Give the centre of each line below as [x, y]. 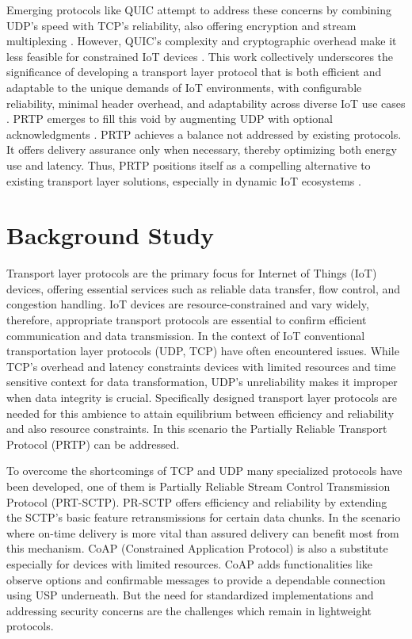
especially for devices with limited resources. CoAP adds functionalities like [189, 563]
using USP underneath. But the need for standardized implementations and [190, 595]
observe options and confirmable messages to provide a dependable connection [196, 579]
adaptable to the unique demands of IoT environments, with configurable [184, 87]
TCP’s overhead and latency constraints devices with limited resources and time [201, 366]
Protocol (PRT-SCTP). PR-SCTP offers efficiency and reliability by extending [197, 501]
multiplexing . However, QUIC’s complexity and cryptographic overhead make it [202, 41]
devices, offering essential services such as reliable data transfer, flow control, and [204, 288]
